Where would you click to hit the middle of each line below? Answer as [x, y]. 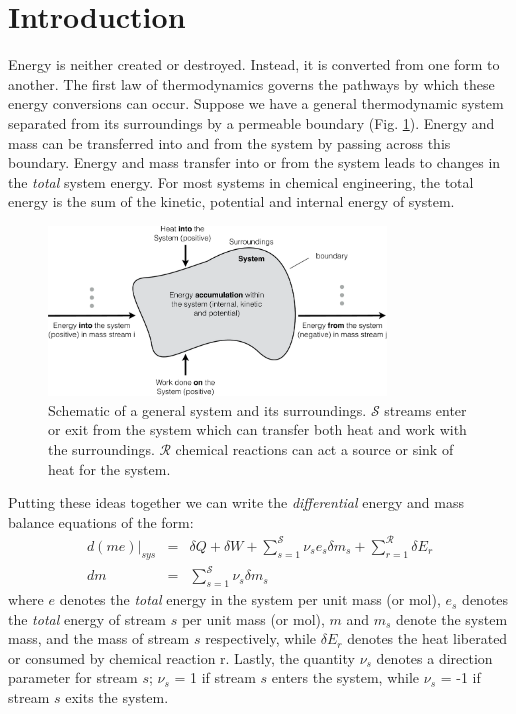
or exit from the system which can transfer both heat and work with [257, 429]
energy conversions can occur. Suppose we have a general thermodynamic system [256, 103]
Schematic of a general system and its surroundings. [207, 409]
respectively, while [261, 638]
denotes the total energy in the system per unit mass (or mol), [250, 599]
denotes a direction [434, 657]
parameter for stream [73, 677]
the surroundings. [101, 449]
